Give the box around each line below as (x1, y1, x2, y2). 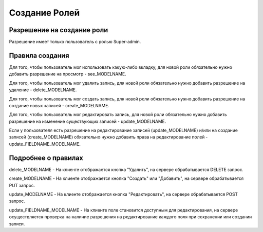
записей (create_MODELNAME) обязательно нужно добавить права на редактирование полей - (9, 134, 208, 140)
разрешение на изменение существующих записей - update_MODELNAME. (9, 118, 166, 124)
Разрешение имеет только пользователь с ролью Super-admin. (9, 39, 141, 45)
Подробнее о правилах (9, 154, 83, 162)
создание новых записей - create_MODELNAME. (9, 102, 110, 108)
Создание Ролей (9, 7, 80, 18)
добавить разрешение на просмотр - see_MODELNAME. (9, 71, 126, 77)
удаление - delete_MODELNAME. (9, 87, 77, 93)
